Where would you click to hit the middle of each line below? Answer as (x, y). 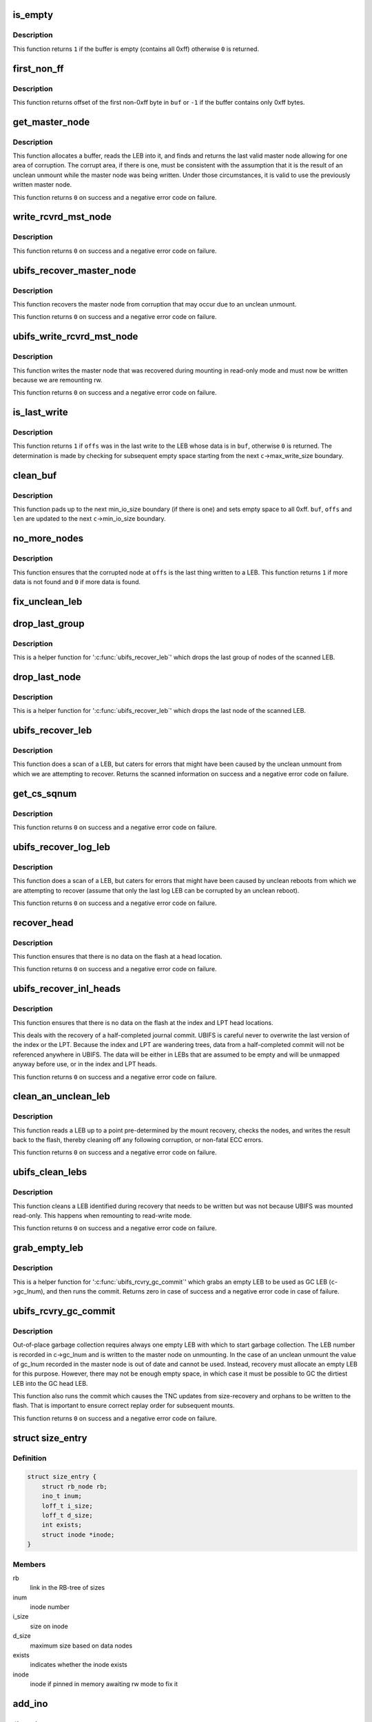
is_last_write (40, 412)
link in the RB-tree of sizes (68, 1588)
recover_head (43, 923)
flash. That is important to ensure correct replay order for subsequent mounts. (124, 1406)
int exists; (62, 1525)
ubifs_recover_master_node (74, 270)
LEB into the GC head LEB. (50, 1383)
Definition (30, 1458)
